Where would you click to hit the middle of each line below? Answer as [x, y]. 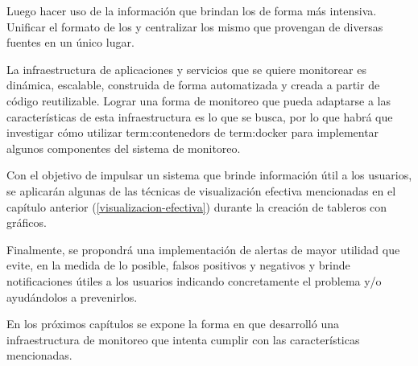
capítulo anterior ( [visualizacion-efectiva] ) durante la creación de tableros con [197, 206]
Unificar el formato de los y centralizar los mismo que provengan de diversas [195, 26]
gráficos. [27, 222]
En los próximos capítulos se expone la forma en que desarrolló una [173, 324]
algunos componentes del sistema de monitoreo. [124, 148]
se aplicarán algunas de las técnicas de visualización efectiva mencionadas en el [201, 190]
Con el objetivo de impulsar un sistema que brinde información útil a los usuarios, [209, 175]
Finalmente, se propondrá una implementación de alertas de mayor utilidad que [203, 249]
